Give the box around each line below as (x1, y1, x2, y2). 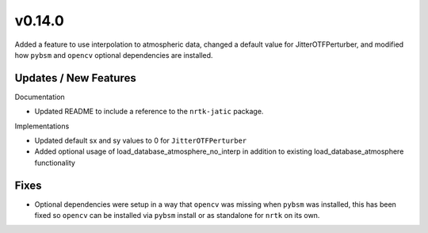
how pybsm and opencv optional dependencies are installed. (14, 50, 213, 59)
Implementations (14, 121, 70, 131)
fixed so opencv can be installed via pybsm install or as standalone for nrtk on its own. (34, 211, 320, 220)
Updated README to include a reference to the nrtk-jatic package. (34, 107, 264, 116)
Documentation (14, 92, 65, 101)
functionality (34, 158, 75, 167)
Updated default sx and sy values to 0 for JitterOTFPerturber (34, 136, 247, 146)
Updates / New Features (14, 71, 136, 85)
